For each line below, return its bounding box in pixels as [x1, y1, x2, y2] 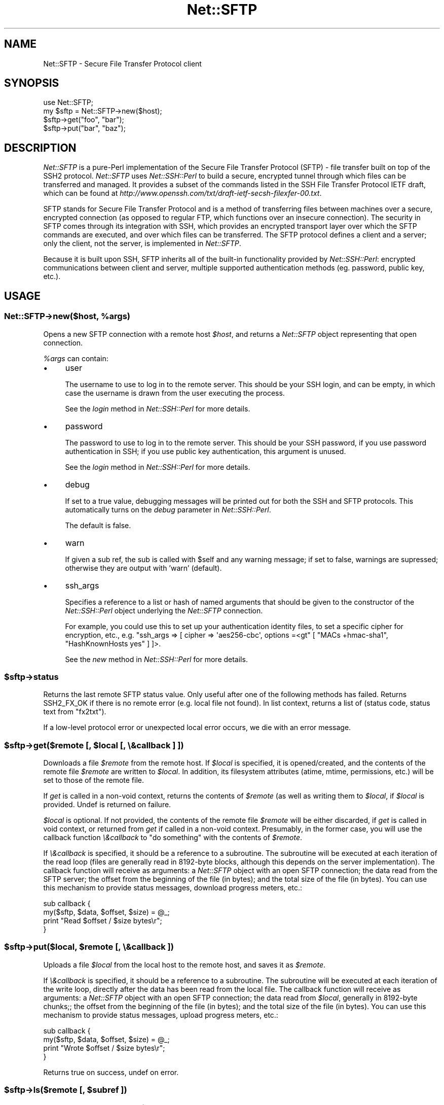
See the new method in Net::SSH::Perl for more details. [65, 654, 248, 664]
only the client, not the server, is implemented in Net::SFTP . [43, 239, 241, 248]
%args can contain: [43, 354, 108, 363]
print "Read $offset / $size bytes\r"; [43, 916, 162, 925]
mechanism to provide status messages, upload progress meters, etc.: [43, 1010, 278, 1019]
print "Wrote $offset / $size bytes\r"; [43, 1043, 165, 1052]
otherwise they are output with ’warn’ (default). [65, 563, 222, 572]
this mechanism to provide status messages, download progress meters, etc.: [43, 883, 303, 892]
